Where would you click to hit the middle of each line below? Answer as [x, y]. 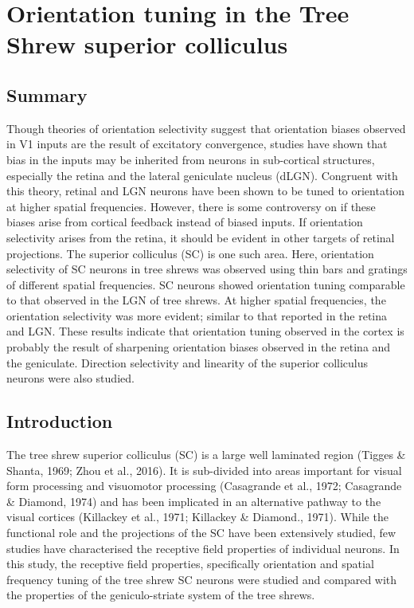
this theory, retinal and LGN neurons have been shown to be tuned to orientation [206, 191]
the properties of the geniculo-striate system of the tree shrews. [161, 595]
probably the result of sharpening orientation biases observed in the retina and [199, 347]
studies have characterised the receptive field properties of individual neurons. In [203, 548]
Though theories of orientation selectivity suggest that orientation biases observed [206, 128]
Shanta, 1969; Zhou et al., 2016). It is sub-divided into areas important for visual [204, 470]
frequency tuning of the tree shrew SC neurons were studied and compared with [202, 579]
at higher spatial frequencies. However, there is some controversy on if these [191, 206]
